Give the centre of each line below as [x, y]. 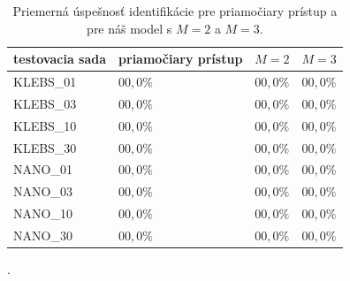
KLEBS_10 [45, 125]
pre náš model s [129, 28]
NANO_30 [43, 235]
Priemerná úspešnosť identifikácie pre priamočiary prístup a [175, 11]
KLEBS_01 [45, 82]
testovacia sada [60, 59]
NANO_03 [43, 191]
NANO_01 [43, 169]
